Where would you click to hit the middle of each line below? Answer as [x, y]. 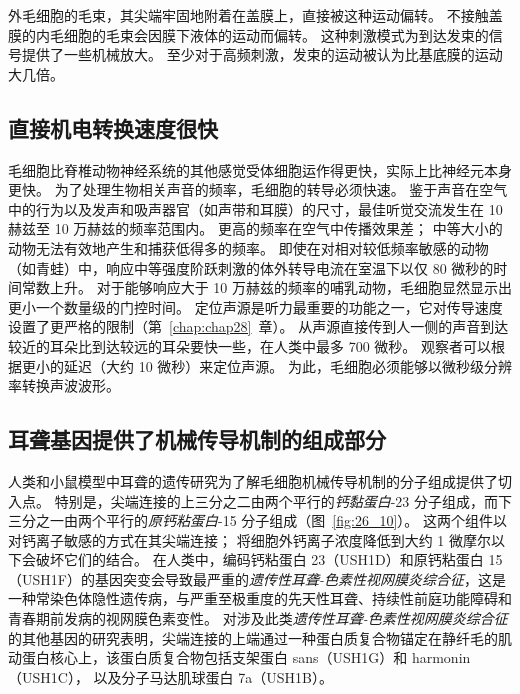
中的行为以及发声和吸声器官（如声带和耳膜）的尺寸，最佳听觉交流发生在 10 [255, 208]
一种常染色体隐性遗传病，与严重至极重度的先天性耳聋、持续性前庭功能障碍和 [260, 598]
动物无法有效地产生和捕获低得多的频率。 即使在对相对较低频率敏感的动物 [248, 247]
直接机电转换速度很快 [113, 127]
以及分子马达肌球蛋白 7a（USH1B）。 [213, 676]
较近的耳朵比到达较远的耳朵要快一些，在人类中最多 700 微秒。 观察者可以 [249, 345]
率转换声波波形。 [64, 385]
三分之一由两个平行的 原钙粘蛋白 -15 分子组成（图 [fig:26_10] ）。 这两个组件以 [257, 520]
